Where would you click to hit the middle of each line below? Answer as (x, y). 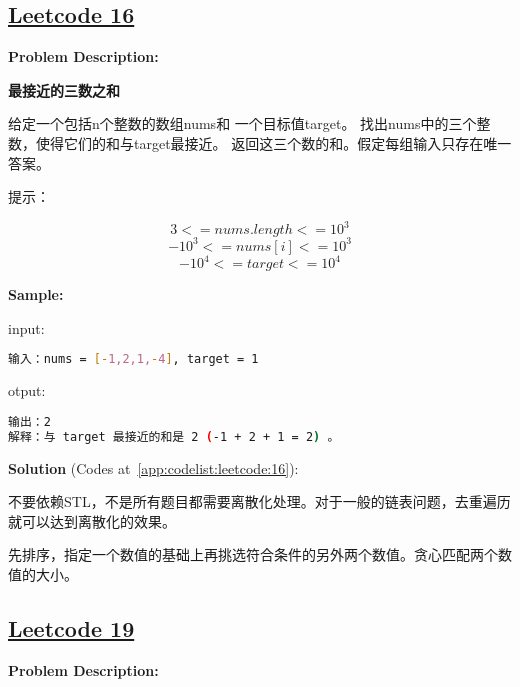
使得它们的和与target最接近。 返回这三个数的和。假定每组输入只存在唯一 (273, 142)
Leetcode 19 (71, 628)
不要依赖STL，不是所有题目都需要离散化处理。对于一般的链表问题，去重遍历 (259, 501)
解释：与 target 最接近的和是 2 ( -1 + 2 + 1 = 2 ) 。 (174, 436)
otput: (27, 390)
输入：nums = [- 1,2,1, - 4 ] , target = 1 (133, 359)
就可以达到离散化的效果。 (92, 520)
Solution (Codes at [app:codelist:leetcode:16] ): (153, 467)
